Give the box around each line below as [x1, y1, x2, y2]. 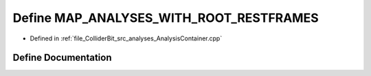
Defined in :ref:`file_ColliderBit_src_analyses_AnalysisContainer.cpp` [30, 34, 223, 42]
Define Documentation [12, 52, 112, 64]
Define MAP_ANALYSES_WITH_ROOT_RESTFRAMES [12, 10, 319, 25]
